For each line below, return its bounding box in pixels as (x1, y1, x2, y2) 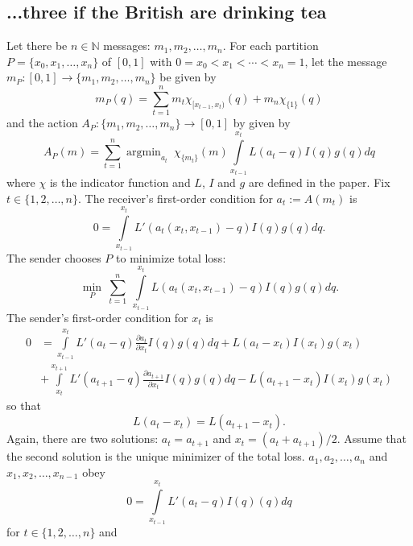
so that (6, 397, 41, 414)
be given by (159, 68, 217, 85)
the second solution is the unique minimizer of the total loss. (6, 448, 305, 465)
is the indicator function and (49, 174, 191, 191)
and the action (6, 114, 78, 131)
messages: (103, 37, 151, 54)
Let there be (6, 37, 68, 54)
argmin (126, 147, 161, 159)
